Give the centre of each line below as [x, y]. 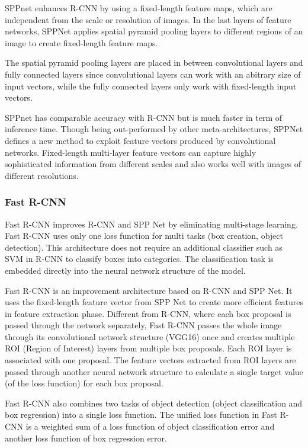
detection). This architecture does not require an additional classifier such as [144, 247]
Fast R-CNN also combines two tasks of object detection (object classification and [154, 403]
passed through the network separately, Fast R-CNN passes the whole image [143, 325]
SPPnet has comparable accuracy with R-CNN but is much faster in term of [144, 117]
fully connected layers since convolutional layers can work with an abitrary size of [153, 74]
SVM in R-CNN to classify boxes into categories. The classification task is [139, 259]
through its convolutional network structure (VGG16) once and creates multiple [150, 336]
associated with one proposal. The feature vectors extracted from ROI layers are [150, 360]
